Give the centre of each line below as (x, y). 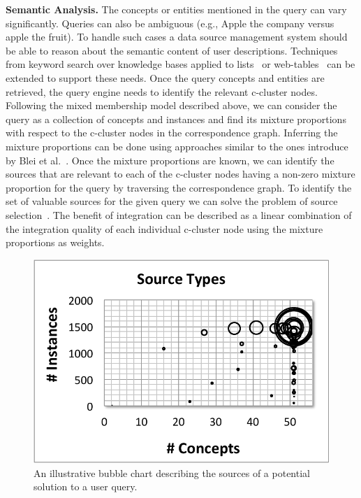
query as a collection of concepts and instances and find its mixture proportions (176, 119)
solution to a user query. (86, 486)
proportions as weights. (55, 242)
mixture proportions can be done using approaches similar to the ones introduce (177, 146)
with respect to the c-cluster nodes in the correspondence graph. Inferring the (172, 133)
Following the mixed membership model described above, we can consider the (171, 105)
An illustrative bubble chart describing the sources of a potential (172, 472)
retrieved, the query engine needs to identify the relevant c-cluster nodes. (162, 91)
